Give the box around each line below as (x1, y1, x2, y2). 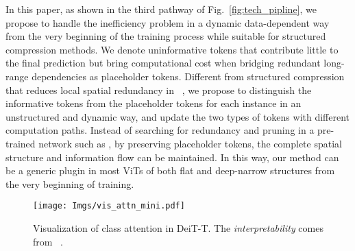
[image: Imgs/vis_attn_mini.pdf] (33, 201, 185, 211)
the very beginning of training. (5, 176, 134, 191)
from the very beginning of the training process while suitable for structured (5, 29, 326, 43)
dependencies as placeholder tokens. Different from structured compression (32, 69, 345, 83)
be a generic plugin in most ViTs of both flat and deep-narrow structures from (5, 163, 335, 178)
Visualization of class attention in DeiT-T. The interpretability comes (33, 220, 323, 235)
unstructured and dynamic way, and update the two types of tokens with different (5, 109, 350, 123)
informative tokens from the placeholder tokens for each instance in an (5, 96, 302, 110)
